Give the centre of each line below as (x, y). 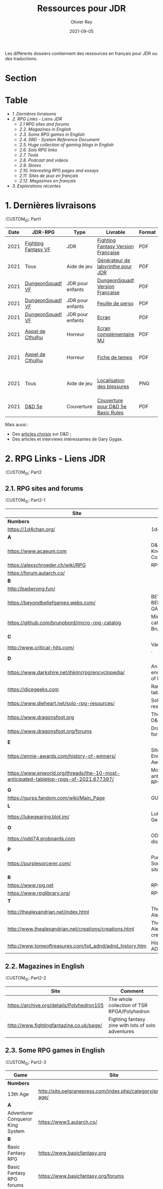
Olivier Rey (81, 22)
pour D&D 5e (112, 407)
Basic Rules (110, 412)
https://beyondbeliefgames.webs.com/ (52, 603)
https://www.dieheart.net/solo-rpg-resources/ (61, 703)
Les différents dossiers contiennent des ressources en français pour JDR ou (81, 53)
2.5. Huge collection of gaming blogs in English (66, 145)
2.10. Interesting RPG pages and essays (59, 171)
